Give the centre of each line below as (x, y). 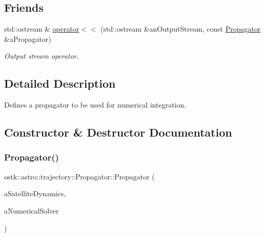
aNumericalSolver (32, 210)
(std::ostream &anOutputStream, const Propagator (180, 29)
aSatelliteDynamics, (35, 193)
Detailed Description (60, 83)
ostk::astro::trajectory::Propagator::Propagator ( (79, 176)
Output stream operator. (42, 56)
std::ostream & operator (42, 29)
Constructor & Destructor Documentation (118, 132)
